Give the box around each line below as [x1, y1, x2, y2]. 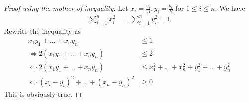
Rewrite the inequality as [4, 26, 81, 36]
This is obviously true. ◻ [4, 89, 82, 99]
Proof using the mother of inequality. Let [4, 3, 128, 13]
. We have [215, 3, 245, 13]
